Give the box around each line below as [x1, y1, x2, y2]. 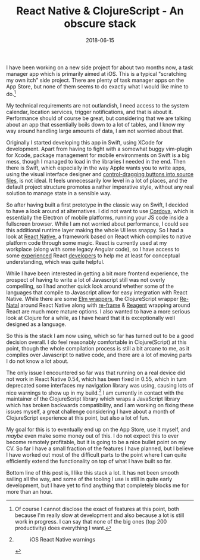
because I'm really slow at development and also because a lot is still [14, 512, 185, 519]
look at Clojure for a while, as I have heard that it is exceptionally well [6, 314, 176, 321]
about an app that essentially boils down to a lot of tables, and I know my [6, 121, 185, 128]
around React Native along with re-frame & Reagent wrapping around [20, 301, 190, 309]
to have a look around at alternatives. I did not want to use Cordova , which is [6, 207, 194, 214]
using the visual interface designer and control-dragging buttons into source [6, 170, 194, 177]
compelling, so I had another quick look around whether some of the [6, 282, 174, 290]
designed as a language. [6, 321, 67, 328]
